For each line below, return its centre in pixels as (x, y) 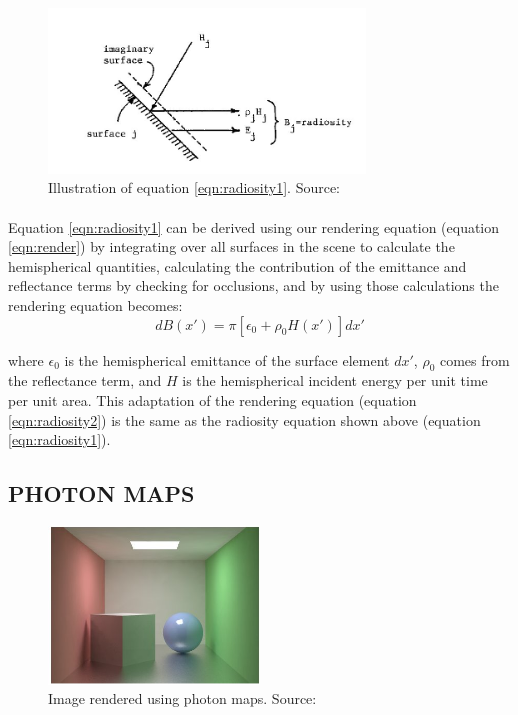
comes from (474, 359)
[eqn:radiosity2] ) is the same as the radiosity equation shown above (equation (244, 419)
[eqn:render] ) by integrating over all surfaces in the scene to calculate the (231, 246)
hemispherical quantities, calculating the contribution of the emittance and (237, 265)
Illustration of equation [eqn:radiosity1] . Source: (194, 187)
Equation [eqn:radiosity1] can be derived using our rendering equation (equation (254, 226)
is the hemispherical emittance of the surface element (227, 359)
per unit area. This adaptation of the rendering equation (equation (212, 399)
